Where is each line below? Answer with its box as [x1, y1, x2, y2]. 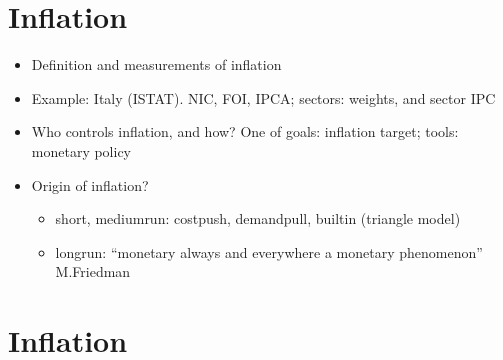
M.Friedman [55, 261, 131, 282]
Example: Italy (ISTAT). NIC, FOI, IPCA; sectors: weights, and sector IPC [31, 87, 496, 108]
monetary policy [31, 140, 132, 161]
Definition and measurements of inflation [31, 54, 282, 75]
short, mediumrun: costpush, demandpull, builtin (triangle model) [55, 208, 461, 229]
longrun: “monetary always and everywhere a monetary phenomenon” [55, 241, 483, 262]
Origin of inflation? [31, 174, 149, 195]
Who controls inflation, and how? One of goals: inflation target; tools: [31, 121, 459, 142]
